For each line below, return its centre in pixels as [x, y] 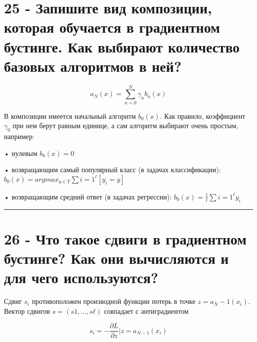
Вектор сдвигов [27, 311]
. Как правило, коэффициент [203, 116]
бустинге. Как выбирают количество [122, 46]
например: [19, 136]
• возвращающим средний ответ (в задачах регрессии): [88, 196]
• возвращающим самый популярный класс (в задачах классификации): [112, 170]
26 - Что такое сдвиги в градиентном [125, 238]
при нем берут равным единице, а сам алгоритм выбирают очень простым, [125, 125]
